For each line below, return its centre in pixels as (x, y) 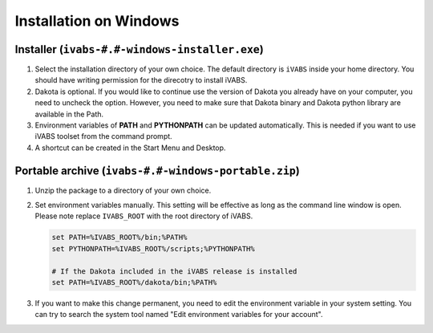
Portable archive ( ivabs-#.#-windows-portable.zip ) (157, 171)
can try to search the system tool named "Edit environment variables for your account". (179, 315)
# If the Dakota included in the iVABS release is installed (174, 271)
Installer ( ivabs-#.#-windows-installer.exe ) (139, 49)
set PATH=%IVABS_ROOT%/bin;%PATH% (119, 238)
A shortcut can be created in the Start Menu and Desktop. (130, 148)
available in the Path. (69, 114)
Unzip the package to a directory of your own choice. (123, 190)
